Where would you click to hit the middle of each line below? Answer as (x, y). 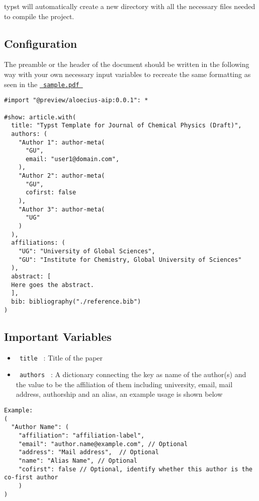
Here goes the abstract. (53, 285)
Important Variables (58, 336)
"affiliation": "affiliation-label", (81, 435)
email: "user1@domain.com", (72, 159)
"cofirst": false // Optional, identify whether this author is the (135, 469)
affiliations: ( (38, 243)
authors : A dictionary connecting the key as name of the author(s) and (133, 374)
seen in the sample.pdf (42, 84)
